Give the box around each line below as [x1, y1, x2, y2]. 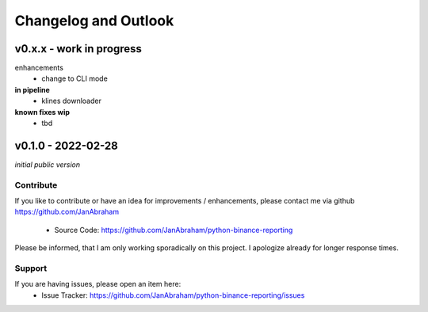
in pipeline [14, 85, 51, 94]
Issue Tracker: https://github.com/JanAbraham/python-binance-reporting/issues [41, 290, 305, 300]
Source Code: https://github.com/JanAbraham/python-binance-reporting [54, 225, 293, 234]
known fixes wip [14, 107, 71, 116]
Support [14, 263, 48, 273]
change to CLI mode [41, 74, 109, 83]
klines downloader [41, 96, 102, 106]
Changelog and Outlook [14, 12, 174, 29]
